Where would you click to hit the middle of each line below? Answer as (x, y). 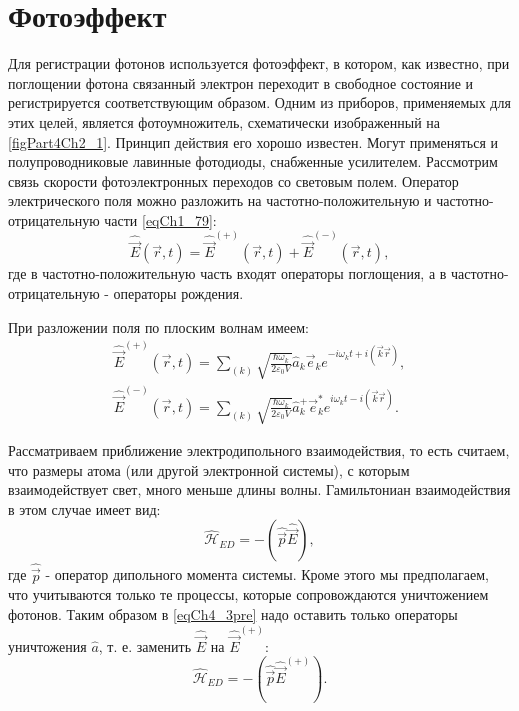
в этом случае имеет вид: (84, 508)
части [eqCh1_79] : (160, 219)
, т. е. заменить (145, 645)
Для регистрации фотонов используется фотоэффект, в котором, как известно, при (259, 63)
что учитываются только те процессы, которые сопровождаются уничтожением (248, 594)
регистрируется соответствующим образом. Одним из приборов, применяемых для (259, 102)
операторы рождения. (178, 292)
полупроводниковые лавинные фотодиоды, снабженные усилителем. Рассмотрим (253, 161)
